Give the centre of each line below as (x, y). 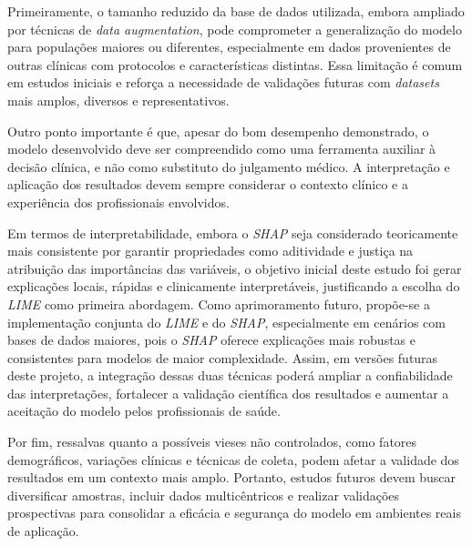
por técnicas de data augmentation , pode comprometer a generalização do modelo (235, 29)
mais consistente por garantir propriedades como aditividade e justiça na (210, 251)
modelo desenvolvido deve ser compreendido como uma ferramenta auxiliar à (222, 149)
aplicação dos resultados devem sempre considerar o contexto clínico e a (208, 184)
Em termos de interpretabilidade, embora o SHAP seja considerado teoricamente (233, 233)
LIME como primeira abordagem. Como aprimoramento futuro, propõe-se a (219, 303)
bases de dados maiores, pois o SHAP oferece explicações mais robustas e (212, 340)
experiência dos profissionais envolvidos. (118, 202)
